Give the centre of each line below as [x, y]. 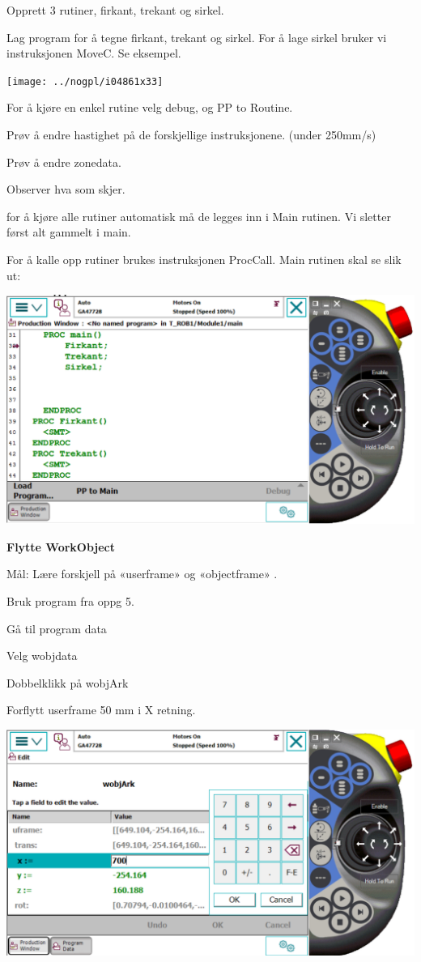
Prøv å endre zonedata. [64, 162]
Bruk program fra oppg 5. [70, 600]
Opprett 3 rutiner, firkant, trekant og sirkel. [115, 10]
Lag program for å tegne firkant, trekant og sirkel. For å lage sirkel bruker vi [197, 37]
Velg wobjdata [42, 656]
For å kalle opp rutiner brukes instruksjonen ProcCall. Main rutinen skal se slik [204, 259]
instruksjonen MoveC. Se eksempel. [94, 53]
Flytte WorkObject [61, 546]
